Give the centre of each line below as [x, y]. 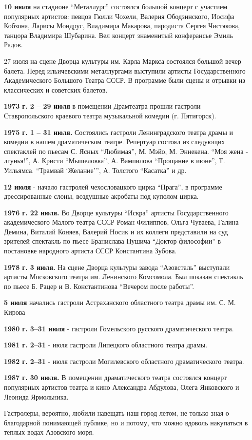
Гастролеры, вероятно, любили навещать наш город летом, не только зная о [116, 413]
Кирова [15, 312]
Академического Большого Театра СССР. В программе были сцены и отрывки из [125, 80]
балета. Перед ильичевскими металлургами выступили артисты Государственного [125, 70]
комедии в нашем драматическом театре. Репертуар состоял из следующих [115, 142]
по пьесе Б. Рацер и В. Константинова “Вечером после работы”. [99, 286]
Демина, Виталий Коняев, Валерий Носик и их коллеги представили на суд [116, 231]
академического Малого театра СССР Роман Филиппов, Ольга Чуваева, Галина [121, 222]
